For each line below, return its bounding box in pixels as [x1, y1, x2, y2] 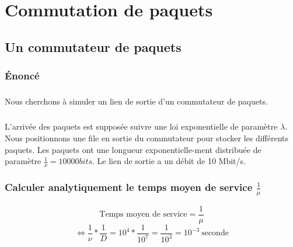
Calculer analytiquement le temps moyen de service [5, 179, 253, 194]
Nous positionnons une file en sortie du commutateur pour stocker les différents [5, 131, 289, 144]
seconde [201, 229, 229, 238]
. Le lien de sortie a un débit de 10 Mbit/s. [92, 155, 246, 167]
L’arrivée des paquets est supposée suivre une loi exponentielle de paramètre [5, 120, 278, 133]
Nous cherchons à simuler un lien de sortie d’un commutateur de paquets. [5, 95, 268, 107]
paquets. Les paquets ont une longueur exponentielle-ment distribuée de [5, 143, 261, 155]
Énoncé [5, 68, 40, 83]
